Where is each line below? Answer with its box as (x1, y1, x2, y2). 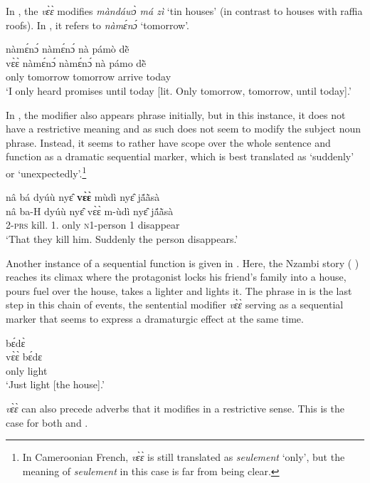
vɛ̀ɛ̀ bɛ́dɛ (6, 349, 43, 364)
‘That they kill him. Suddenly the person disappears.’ (6, 231, 238, 246)
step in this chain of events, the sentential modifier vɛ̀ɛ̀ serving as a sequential (6, 297, 344, 312)
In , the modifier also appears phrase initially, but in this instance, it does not (6, 107, 346, 122)
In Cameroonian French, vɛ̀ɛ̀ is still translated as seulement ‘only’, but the (22, 450, 345, 464)
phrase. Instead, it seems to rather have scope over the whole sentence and (6, 135, 331, 150)
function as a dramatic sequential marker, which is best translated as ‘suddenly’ (6, 149, 354, 164)
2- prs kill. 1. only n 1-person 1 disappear (6, 217, 180, 232)
